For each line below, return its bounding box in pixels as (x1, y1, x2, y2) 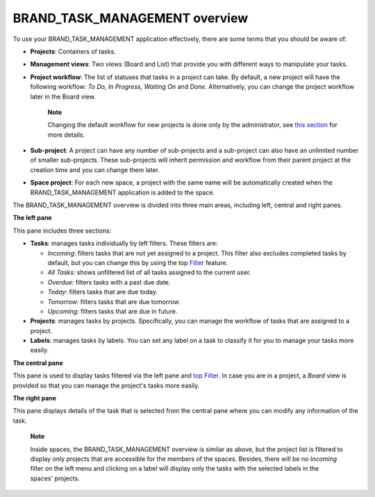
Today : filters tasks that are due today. (47, 288, 158, 296)
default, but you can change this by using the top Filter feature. (47, 258, 228, 267)
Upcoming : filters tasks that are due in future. (47, 307, 178, 315)
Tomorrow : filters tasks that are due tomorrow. (47, 297, 181, 305)
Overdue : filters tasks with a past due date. (47, 278, 171, 286)
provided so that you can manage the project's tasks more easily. (12, 381, 200, 389)
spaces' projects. (30, 474, 80, 482)
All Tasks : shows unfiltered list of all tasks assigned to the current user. (47, 268, 251, 277)
